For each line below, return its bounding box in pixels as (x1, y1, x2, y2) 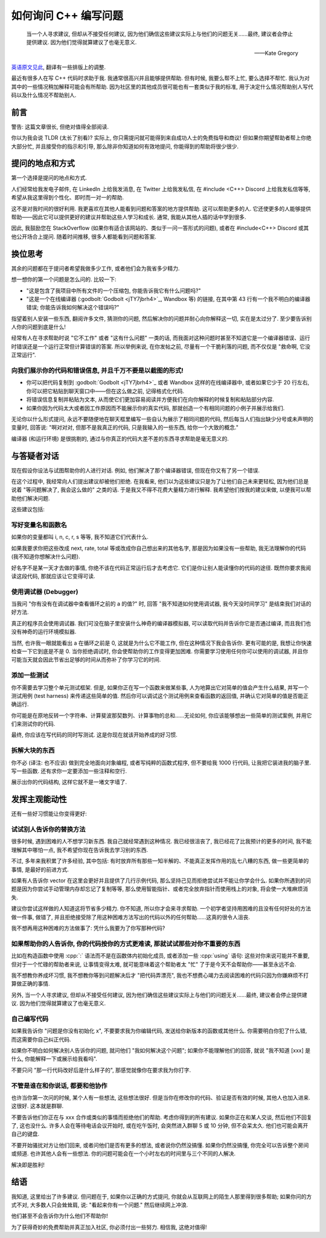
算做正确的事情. (11, 980, 51, 987)
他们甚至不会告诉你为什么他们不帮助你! (11, 1212, 109, 1220)
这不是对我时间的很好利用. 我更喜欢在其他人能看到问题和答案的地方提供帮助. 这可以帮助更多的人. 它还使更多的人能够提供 (11, 205, 311, 212)
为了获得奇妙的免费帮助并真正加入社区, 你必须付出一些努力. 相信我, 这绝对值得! (11, 1223, 207, 1231)
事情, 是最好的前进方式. (11, 866, 69, 873)
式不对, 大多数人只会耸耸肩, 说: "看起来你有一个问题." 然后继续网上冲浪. (11, 1201, 188, 1208)
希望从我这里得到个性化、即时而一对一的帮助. (11, 194, 124, 201)
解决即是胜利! (11, 1161, 45, 1169)
